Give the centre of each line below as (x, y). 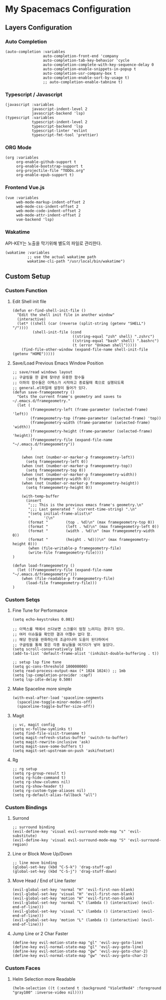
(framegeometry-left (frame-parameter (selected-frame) (89, 410)
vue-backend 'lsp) (35, 219)
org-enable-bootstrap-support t (50, 166)
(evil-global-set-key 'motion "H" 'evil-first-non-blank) (73, 898)
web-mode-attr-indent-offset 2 (48, 215)
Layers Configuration (39, 27)
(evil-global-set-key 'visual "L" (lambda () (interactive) (76, 912)
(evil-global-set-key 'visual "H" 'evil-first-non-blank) (73, 894)
